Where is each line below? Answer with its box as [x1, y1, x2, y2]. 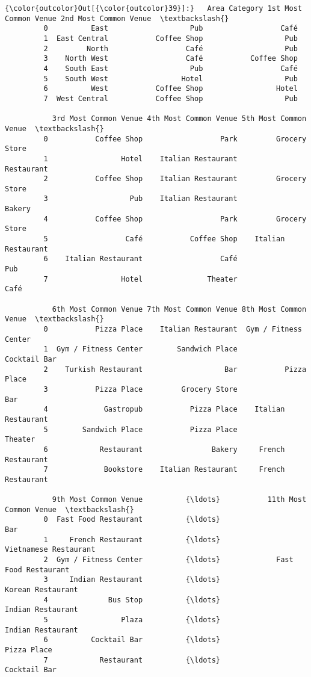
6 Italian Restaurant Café [43, 255, 238, 264]
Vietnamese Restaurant [5, 545, 96, 554]
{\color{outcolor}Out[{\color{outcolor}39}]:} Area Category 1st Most [5, 4, 302, 13]
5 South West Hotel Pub [43, 74, 298, 83]
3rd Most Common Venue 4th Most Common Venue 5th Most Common [52, 114, 307, 123]
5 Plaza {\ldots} [43, 616, 220, 625]
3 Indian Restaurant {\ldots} [43, 575, 220, 584]
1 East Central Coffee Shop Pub [43, 34, 298, 43]
